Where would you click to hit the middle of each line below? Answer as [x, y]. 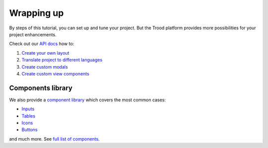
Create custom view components [55, 74]
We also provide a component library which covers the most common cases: [88, 100]
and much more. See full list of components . [55, 139]
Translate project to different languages [62, 60]
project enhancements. [33, 34]
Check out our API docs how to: [42, 44]
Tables [29, 116]
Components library [41, 88]
